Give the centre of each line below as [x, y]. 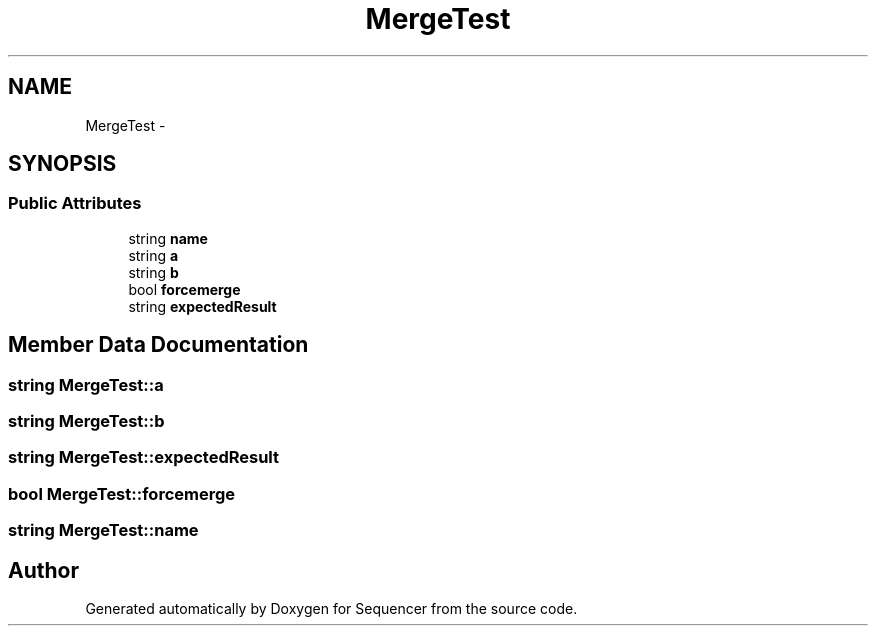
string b [153, 272]
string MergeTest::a [86, 384]
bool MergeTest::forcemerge [122, 493]
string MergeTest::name [103, 530]
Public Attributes [75, 203]
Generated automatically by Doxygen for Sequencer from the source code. [331, 608]
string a [153, 255]
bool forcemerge [184, 289]
